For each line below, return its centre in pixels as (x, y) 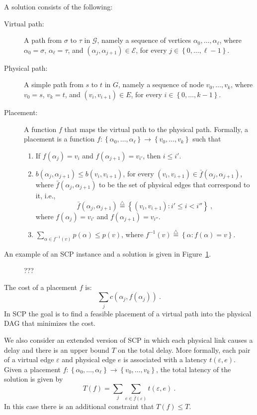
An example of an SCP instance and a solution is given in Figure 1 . (108, 253)
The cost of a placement (41, 287)
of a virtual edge (29, 359)
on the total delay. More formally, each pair (184, 349)
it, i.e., (45, 195)
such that (207, 139)
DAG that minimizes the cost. (50, 323)
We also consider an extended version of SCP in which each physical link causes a (128, 340)
